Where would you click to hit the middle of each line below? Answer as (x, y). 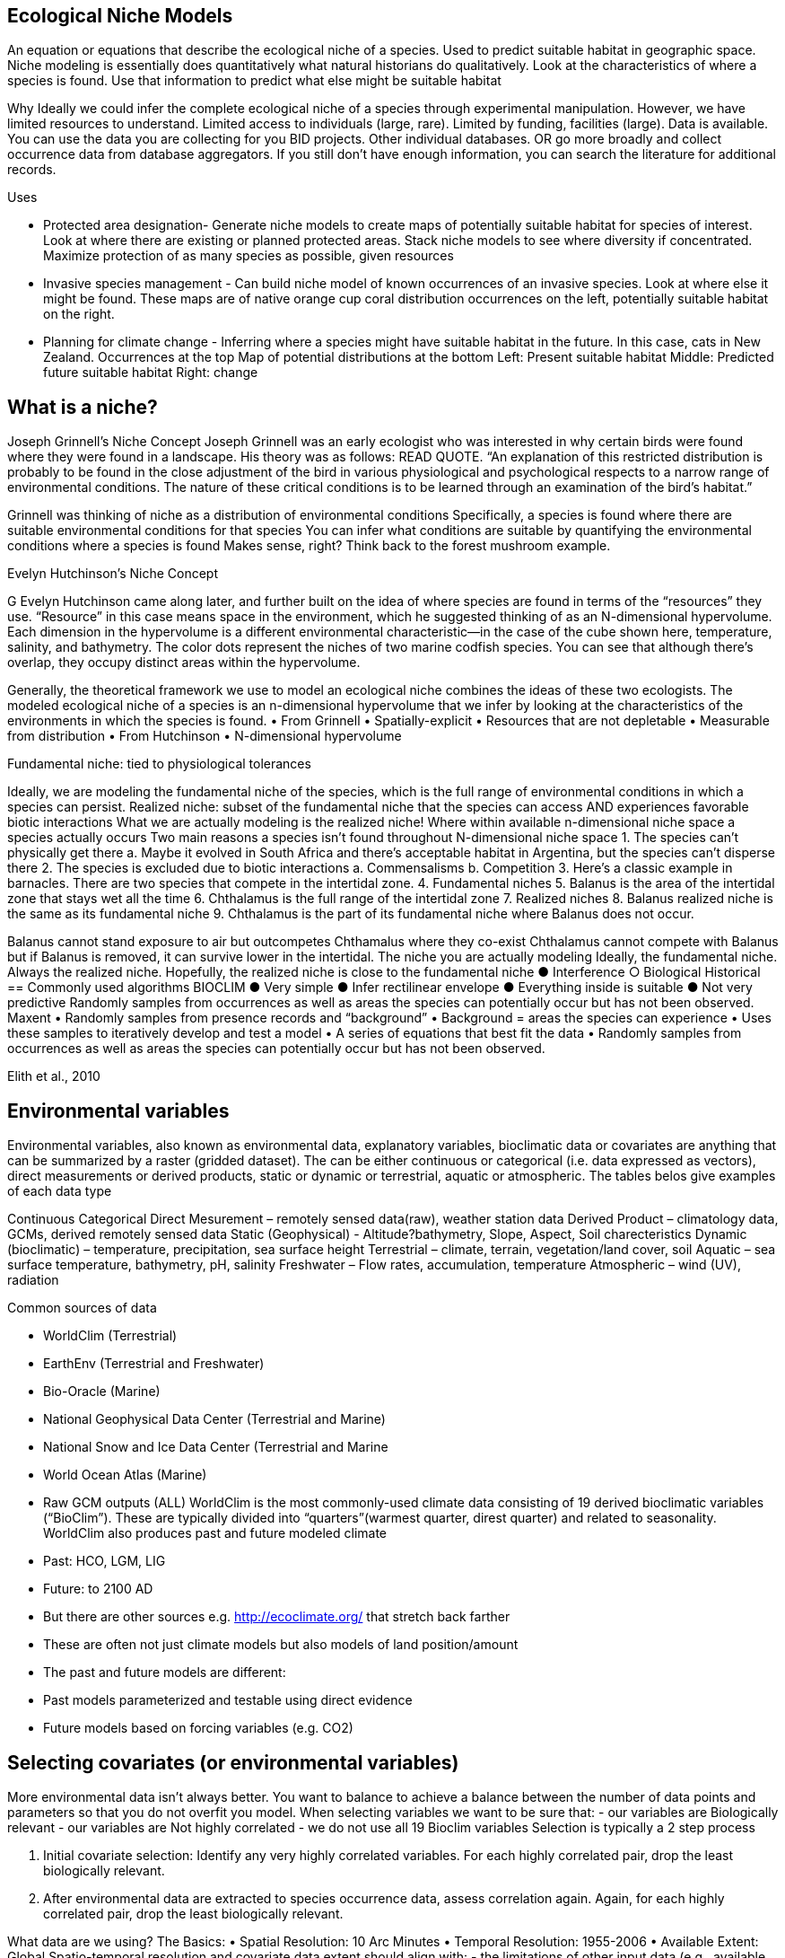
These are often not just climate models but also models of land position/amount (281, 1645)
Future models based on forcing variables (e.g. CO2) (198, 1728)
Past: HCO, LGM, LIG (105, 1561)
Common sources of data (82, 1308)
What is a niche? (83, 407)
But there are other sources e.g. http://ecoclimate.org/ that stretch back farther (277, 1617)
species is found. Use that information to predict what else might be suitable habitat (254, 81)
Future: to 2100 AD (98, 1589)
